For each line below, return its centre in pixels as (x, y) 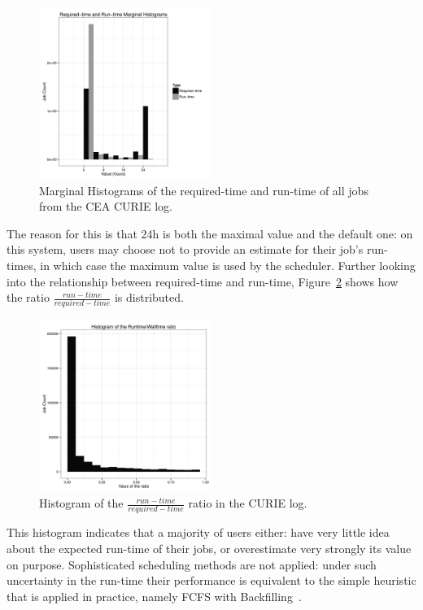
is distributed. (149, 297)
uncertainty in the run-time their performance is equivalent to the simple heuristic (211, 580)
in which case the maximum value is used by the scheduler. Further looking (228, 265)
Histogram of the (81, 503)
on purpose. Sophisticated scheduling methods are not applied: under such (192, 564)
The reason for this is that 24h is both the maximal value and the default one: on (210, 233)
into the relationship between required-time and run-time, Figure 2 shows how (203, 281)
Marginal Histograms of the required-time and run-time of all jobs (204, 190)
